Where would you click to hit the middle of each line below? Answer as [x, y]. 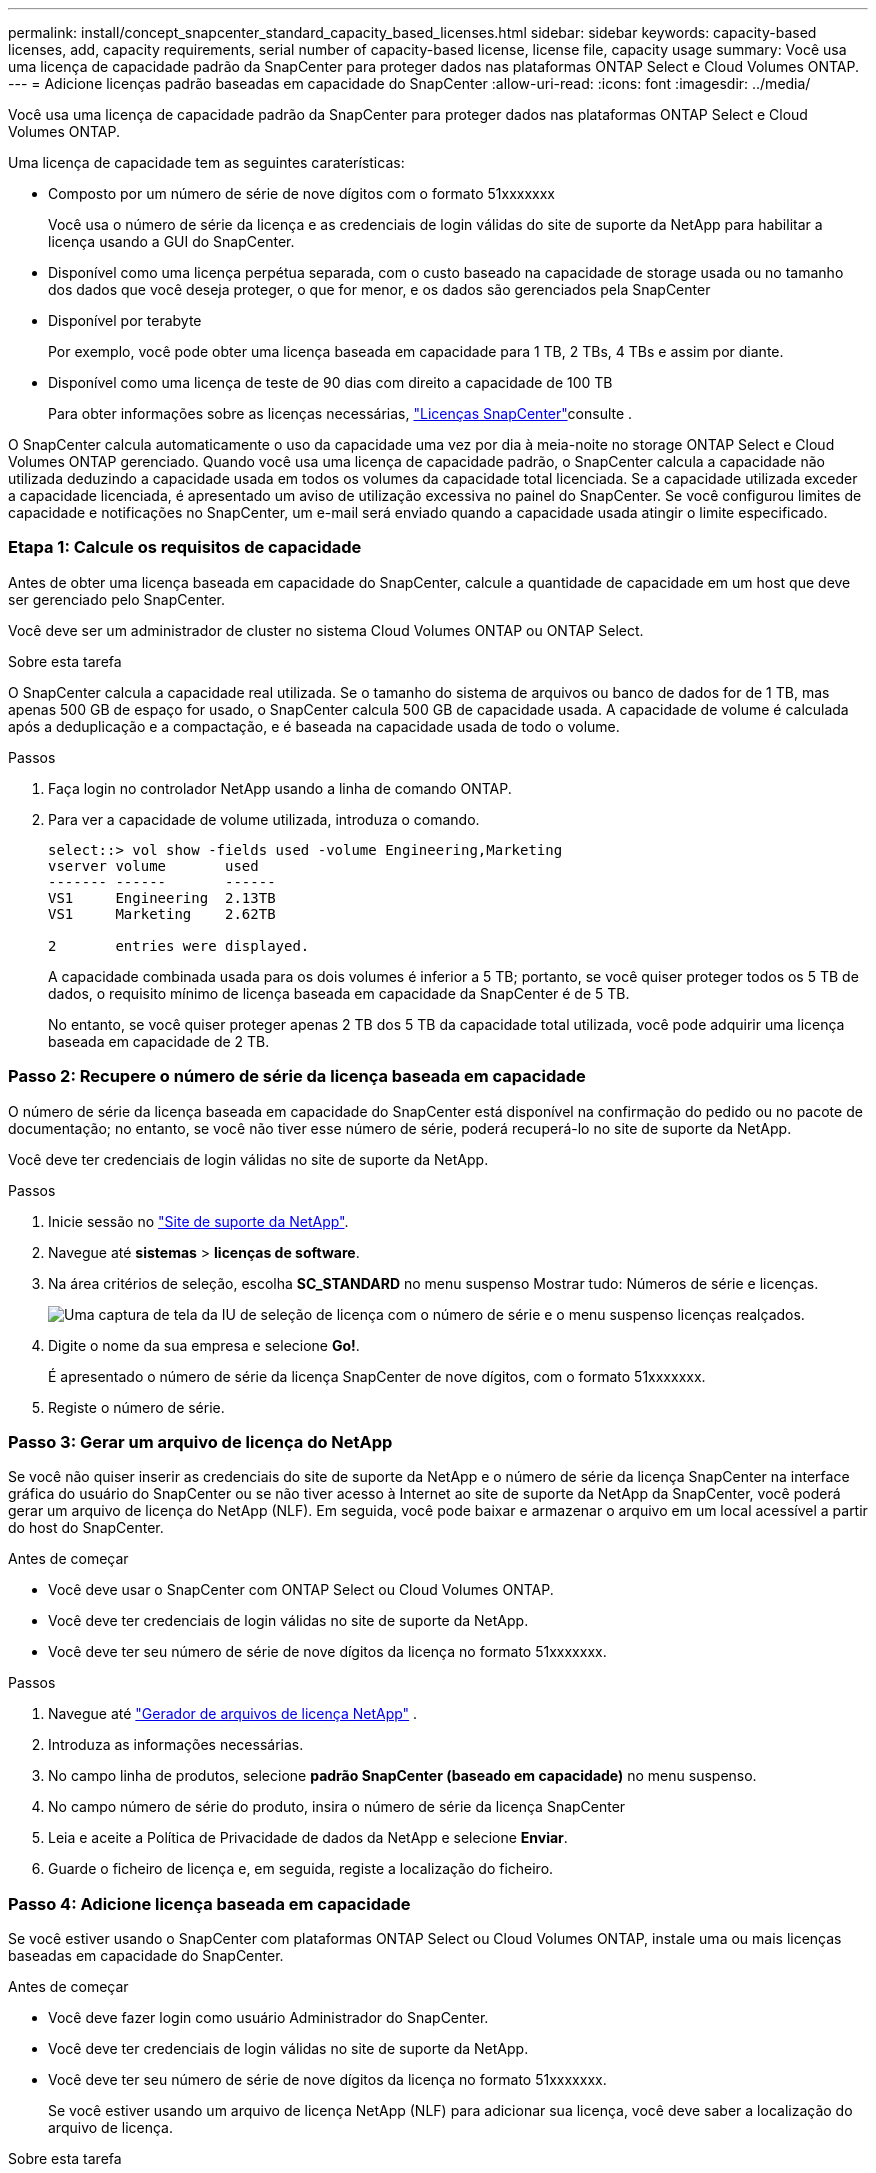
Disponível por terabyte [125, 320]
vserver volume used [153, 865]
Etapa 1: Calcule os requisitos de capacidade [185, 547]
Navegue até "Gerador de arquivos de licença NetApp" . [233, 1714]
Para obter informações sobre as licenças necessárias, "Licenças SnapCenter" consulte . [340, 413]
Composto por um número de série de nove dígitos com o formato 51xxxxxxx [301, 193]
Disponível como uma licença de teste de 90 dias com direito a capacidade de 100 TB [330, 382]
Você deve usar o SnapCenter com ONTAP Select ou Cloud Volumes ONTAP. [301, 1590]
